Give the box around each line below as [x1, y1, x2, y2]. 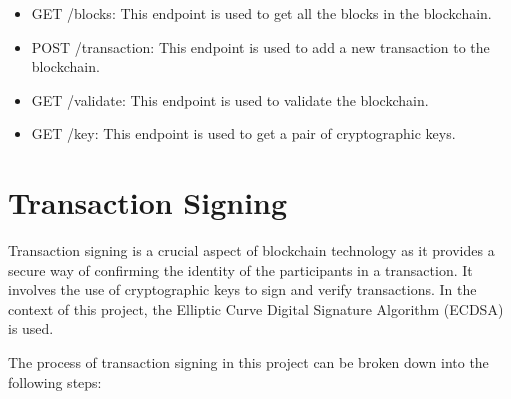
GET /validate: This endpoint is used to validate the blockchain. [31, 89, 429, 110]
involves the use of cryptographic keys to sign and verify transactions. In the [8, 279, 477, 300]
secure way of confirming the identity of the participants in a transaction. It [8, 259, 473, 280]
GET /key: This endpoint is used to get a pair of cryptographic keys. [31, 123, 456, 144]
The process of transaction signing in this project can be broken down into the [8, 352, 489, 373]
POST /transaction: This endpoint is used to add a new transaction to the [31, 36, 490, 57]
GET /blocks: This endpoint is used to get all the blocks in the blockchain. [31, 3, 492, 23]
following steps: [8, 371, 102, 392]
